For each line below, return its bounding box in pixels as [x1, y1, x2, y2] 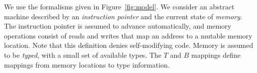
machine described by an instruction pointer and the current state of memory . [4, 11, 242, 21]
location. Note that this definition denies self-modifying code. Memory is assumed [4, 40, 254, 50]
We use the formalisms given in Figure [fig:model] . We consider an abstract [4, 1, 235, 11]
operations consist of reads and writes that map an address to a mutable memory [4, 30, 253, 40]
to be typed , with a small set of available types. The [4, 49, 162, 60]
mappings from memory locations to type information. [4, 59, 170, 70]
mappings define [191, 49, 241, 60]
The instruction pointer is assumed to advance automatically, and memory [4, 21, 232, 31]
